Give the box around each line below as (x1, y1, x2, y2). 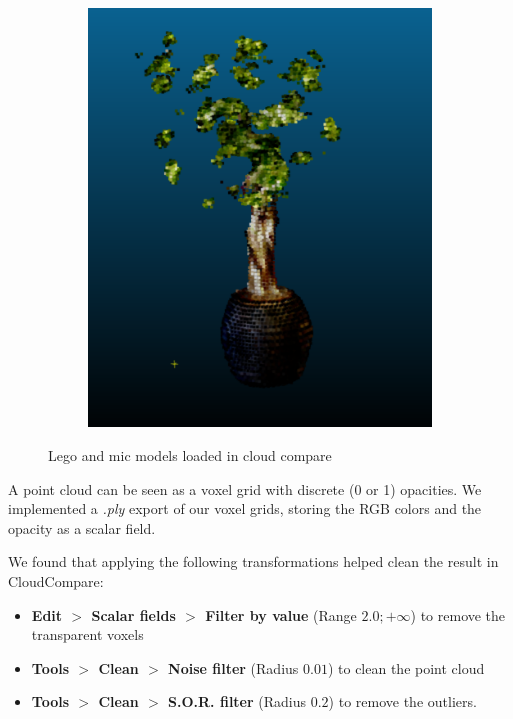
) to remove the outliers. (328, 691, 477, 712)
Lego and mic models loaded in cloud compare (48, 444, 332, 465)
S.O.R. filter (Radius (168, 691, 307, 712)
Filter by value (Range (205, 604, 357, 625)
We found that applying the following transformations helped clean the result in (8, 551, 499, 572)
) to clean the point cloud (327, 657, 485, 678)
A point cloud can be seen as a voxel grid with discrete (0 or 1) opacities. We (8, 478, 482, 499)
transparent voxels (31, 624, 144, 645)
